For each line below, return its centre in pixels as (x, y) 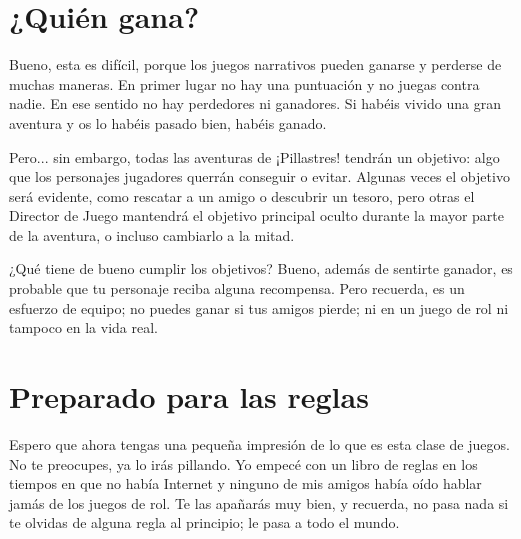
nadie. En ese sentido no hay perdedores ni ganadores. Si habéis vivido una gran (255, 103)
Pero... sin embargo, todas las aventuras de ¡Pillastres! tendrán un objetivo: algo (254, 156)
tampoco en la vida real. (83, 327)
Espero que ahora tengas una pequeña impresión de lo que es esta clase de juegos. (259, 443)
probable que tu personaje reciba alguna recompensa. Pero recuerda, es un (237, 288)
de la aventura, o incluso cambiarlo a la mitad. (152, 234)
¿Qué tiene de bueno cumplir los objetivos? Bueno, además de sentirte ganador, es (261, 268)
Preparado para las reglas (189, 396)
